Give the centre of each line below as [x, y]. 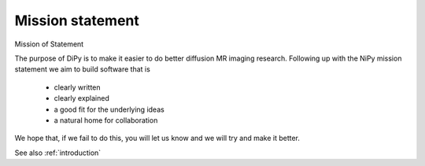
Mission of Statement [49, 44]
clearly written [78, 87]
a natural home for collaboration [106, 120]
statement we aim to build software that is [83, 69]
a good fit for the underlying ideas [109, 109]
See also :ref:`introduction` [58, 153]
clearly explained [82, 98]
